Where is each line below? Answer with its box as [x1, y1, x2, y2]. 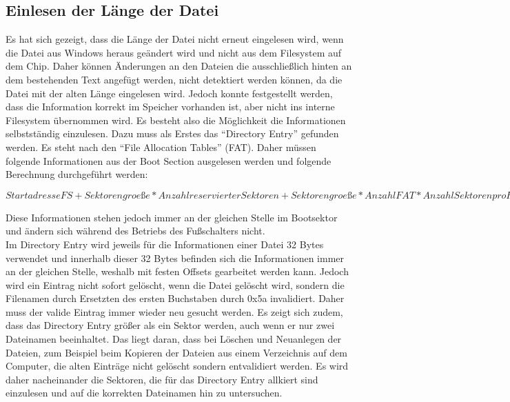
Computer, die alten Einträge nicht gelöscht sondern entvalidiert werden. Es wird [6, 359, 349, 373]
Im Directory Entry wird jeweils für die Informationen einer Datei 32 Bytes [6, 237, 324, 251]
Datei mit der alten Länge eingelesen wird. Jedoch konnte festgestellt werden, [6, 86, 333, 100]
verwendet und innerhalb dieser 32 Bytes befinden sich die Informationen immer [6, 250, 345, 265]
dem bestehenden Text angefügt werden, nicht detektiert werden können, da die [6, 72, 343, 86]
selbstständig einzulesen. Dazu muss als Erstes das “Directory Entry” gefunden [6, 126, 339, 141]
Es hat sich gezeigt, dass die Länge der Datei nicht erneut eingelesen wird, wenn [6, 32, 344, 46]
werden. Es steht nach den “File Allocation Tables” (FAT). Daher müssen [6, 139, 316, 154]
